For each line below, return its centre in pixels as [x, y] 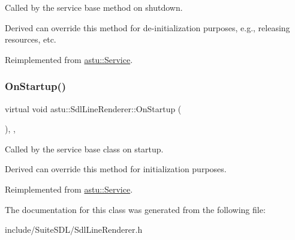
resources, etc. [31, 39]
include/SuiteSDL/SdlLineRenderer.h [74, 229]
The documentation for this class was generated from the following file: [135, 209]
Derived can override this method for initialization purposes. [116, 169]
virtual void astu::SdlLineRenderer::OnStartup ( [93, 108]
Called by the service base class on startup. [84, 148]
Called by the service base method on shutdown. [94, 7]
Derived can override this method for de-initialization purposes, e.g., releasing [147, 27]
